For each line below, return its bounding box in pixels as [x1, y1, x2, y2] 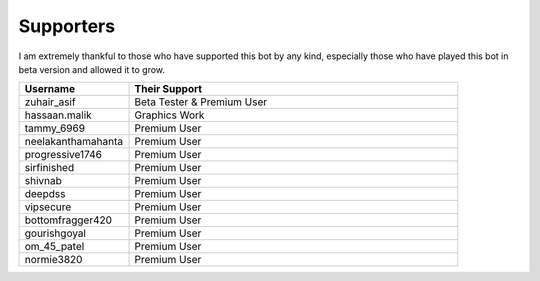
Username [24, 82, 75, 96]
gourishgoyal [24, 226, 87, 240]
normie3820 [24, 253, 83, 267]
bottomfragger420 [24, 213, 113, 227]
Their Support [134, 82, 203, 96]
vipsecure [24, 200, 72, 214]
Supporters [18, 15, 115, 37]
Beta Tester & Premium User [134, 95, 268, 109]
